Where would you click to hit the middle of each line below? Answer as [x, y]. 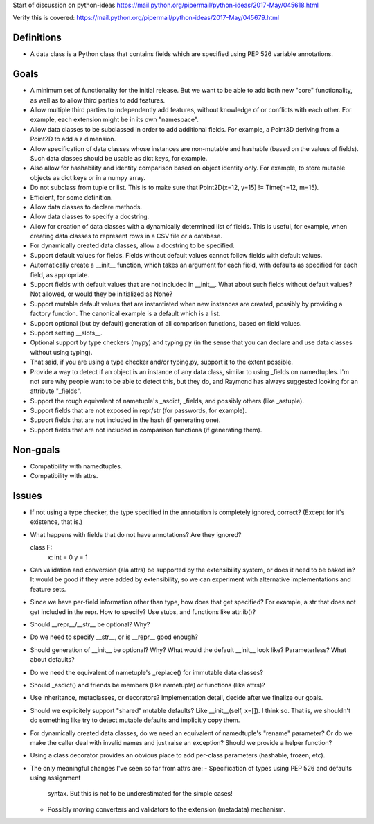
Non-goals [36, 449]
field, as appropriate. [60, 274]
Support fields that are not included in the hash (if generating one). [125, 420]
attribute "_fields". [56, 391]
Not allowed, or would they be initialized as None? [101, 294]
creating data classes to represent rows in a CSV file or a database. [126, 236]
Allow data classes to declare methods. [86, 207]
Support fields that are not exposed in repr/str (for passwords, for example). [139, 411]
